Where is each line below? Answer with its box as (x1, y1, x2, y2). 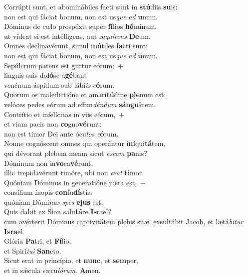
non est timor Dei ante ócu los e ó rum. (4, 128, 119, 138)
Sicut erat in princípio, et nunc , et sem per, (4, 255, 138, 266)
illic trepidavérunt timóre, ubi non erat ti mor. (4, 167, 144, 178)
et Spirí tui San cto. (4, 245, 61, 256)
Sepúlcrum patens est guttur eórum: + (4, 60, 124, 70)
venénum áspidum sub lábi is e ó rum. (4, 79, 115, 90)
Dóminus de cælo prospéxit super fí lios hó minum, (4, 21, 157, 31)
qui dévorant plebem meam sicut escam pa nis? (4, 147, 147, 158)
